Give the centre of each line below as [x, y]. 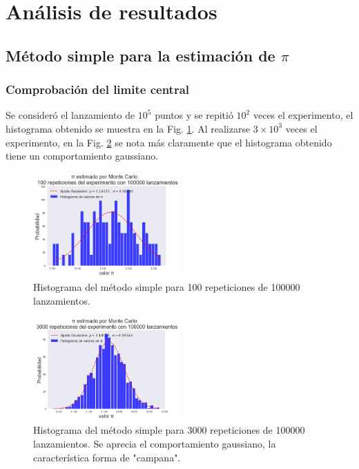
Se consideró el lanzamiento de [70, 115]
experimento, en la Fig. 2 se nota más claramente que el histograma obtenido [169, 142]
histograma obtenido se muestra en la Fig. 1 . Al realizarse [128, 128]
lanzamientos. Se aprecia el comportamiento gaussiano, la [155, 443]
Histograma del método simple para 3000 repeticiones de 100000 [169, 430]
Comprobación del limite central [98, 89]
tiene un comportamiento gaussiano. [82, 156]
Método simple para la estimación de [140, 55]
